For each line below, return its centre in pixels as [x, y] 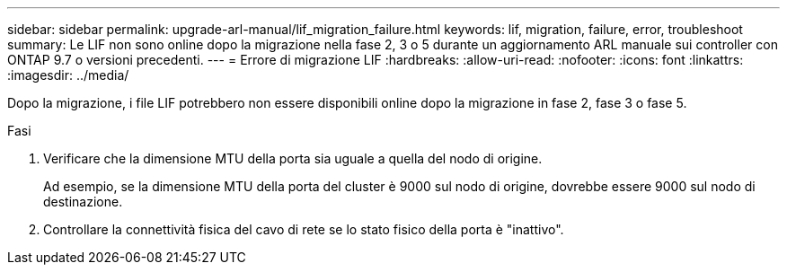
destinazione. [83, 202]
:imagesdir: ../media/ [68, 75]
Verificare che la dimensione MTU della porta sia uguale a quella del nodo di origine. [293, 158]
